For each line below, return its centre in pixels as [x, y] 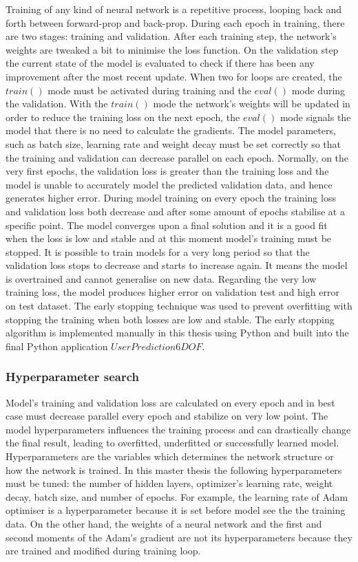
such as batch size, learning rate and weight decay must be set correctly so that [173, 143]
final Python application [57, 346]
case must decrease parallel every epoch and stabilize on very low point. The [167, 416]
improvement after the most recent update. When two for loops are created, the [174, 76]
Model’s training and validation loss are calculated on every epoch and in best [170, 402]
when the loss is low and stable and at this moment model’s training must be [169, 238]
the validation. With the [57, 104]
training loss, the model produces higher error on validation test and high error [172, 292]
